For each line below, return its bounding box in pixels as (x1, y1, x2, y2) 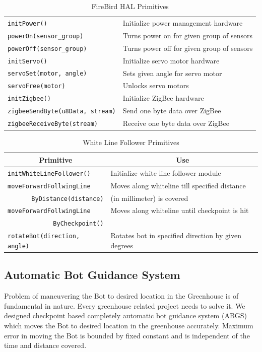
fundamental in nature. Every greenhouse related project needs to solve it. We (4, 300, 245, 311)
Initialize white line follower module (110, 167, 221, 178)
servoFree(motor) (8, 83, 65, 90)
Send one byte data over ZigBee (122, 105, 221, 116)
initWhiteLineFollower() (8, 170, 91, 177)
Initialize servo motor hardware (122, 55, 220, 65)
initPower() (8, 20, 47, 27)
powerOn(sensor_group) (8, 32, 84, 40)
